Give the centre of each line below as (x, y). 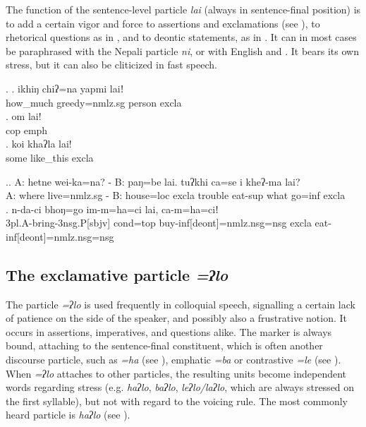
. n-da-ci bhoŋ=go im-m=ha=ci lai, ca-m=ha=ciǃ (112, 209)
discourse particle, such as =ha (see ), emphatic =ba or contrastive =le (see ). (173, 360)
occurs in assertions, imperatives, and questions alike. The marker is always (169, 331)
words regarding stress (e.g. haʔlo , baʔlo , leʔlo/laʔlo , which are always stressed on (180, 387)
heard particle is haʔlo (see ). (68, 415)
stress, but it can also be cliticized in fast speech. (111, 65)
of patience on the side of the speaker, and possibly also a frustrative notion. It (176, 318)
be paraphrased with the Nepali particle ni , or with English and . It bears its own (182, 50)
